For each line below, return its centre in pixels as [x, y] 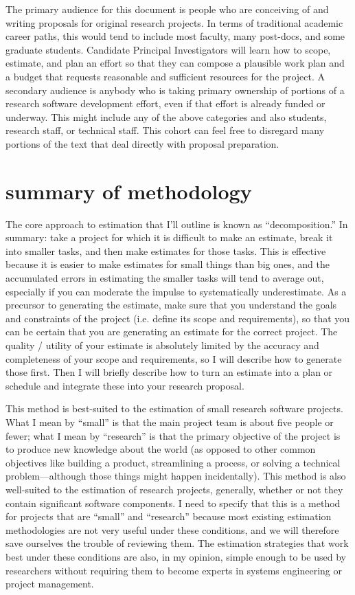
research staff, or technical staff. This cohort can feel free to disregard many [165, 130]
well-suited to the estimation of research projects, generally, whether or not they [174, 489]
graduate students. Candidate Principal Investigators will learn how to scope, [168, 49]
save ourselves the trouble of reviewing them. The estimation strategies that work [177, 543]
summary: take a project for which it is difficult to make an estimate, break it [169, 237]
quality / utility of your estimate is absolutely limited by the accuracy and [162, 345]
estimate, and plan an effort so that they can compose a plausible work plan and [175, 63]
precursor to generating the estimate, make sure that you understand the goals [171, 305]
